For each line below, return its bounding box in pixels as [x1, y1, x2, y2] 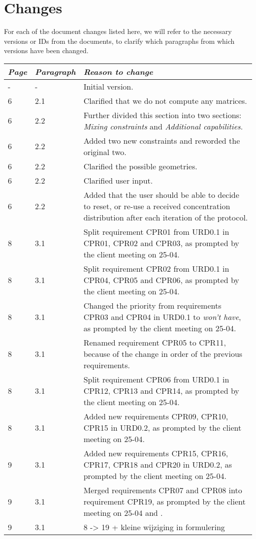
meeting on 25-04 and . [83, 507, 163, 518]
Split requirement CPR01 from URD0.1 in [83, 225, 229, 237]
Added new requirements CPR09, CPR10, [83, 410, 228, 422]
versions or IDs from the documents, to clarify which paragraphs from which [4, 35, 235, 46]
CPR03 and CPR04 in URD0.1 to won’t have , [83, 311, 241, 322]
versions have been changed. [4, 45, 89, 56]
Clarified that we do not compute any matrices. [83, 95, 247, 106]
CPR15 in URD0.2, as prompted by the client [83, 421, 242, 433]
